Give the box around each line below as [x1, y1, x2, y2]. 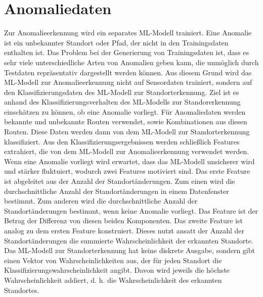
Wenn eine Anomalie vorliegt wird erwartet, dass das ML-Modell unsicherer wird [4, 156, 255, 166]
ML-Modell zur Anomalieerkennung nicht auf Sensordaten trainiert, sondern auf [4, 77, 252, 87]
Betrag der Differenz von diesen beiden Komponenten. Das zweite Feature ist [4, 215, 243, 226]
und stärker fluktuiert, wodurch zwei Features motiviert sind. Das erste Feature [4, 166, 250, 176]
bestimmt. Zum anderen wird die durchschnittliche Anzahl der [4, 195, 198, 206]
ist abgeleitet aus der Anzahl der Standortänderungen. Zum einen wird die [4, 176, 235, 186]
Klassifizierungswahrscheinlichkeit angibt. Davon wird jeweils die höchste [4, 265, 230, 275]
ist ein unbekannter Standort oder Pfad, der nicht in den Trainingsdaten [4, 37, 229, 47]
